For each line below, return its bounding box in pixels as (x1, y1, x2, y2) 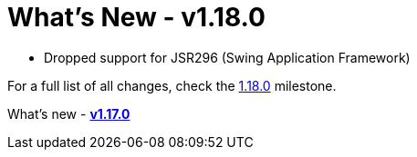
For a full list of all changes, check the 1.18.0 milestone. (7, 77, 337, 93)
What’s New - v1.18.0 (7, 2, 266, 33)
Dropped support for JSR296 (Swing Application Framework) (44, 49, 411, 65)
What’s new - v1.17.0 (7, 105, 130, 122)
